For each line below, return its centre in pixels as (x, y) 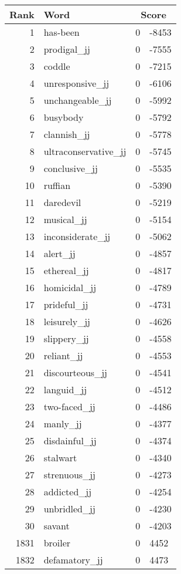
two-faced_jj (69, 406)
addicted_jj (68, 492)
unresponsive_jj (76, 83)
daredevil (62, 202)
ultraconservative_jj (85, 151)
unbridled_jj (69, 509)
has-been (62, 32)
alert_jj (59, 253)
